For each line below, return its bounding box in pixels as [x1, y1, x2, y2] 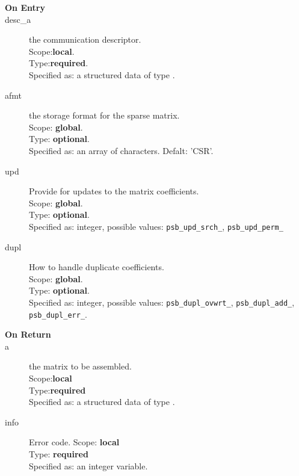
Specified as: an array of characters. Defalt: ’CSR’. [29, 144, 214, 156]
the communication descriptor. [29, 33, 141, 46]
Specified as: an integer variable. [29, 459, 148, 472]
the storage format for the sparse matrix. [29, 109, 180, 122]
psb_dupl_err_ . [29, 308, 87, 320]
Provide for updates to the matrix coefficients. [29, 185, 199, 197]
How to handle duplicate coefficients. [29, 261, 164, 273]
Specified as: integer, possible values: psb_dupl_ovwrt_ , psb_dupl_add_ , [29, 295, 295, 308]
